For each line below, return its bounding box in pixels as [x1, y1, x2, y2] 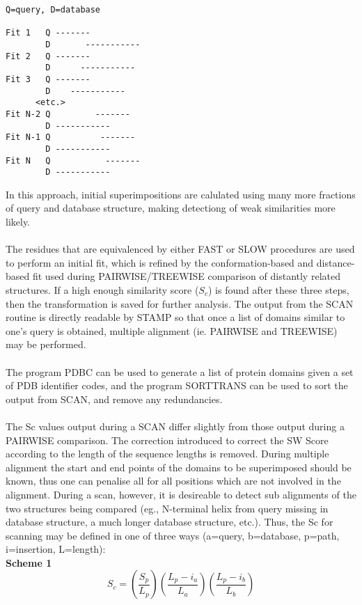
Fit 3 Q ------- [6, 74, 90, 84]
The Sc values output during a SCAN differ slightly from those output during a [6, 418, 345, 433]
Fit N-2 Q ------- [6, 109, 130, 119]
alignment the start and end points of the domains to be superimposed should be [6, 459, 352, 474]
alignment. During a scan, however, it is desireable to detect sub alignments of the [6, 487, 356, 501]
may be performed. [6, 337, 86, 352]
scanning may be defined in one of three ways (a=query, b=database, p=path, [6, 528, 340, 542]
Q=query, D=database [6, 5, 101, 15]
